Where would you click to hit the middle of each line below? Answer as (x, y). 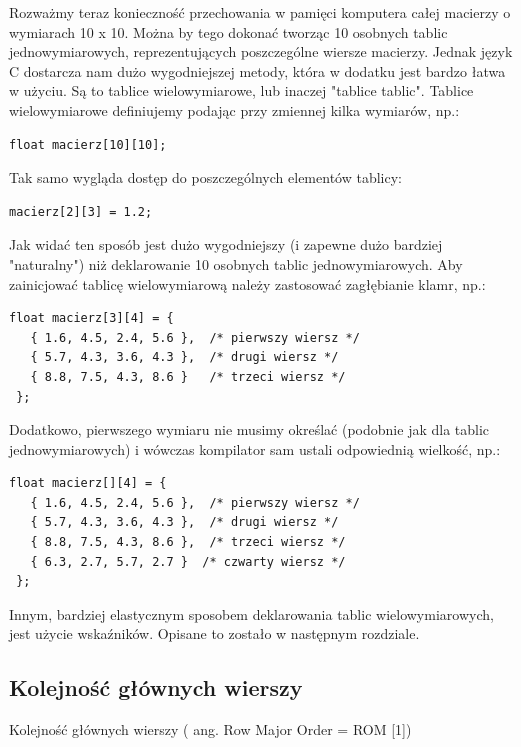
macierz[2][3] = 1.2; (81, 211)
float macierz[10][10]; (88, 144)
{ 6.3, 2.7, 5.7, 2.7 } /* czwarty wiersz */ (188, 561)
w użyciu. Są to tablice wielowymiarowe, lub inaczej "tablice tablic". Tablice (241, 90)
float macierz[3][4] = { (91, 318)
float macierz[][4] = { (88, 483)
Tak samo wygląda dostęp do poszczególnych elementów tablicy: (205, 177)
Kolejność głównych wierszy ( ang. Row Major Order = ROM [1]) (210, 729)
